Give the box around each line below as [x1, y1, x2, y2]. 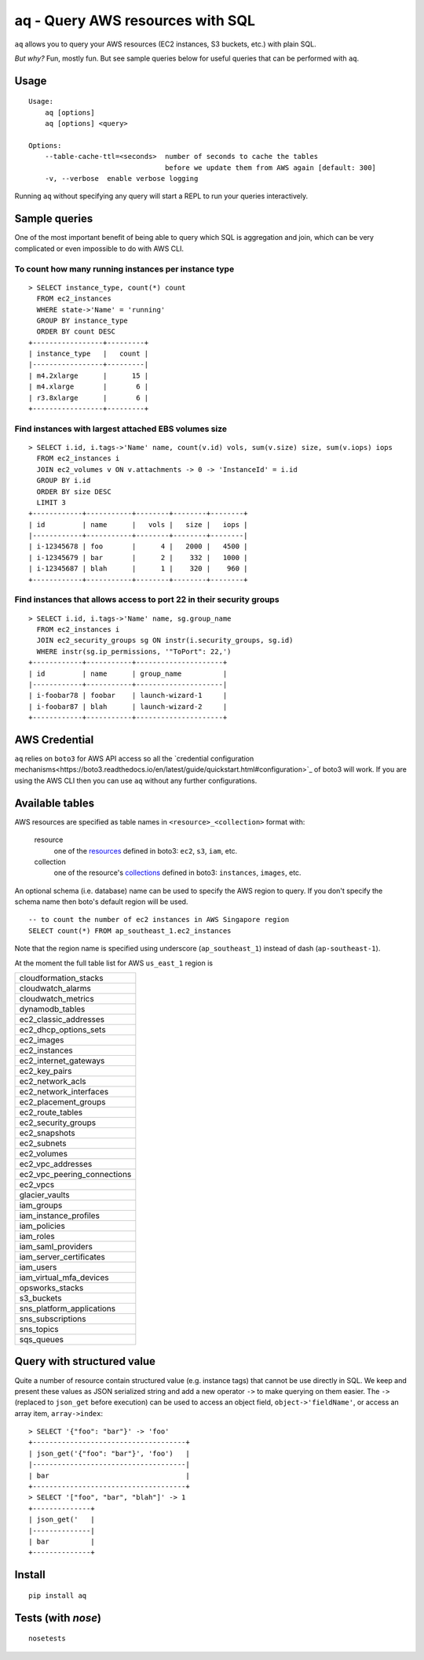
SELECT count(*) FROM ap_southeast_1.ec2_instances [28, 926, 232, 935]
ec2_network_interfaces [19, 1086, 109, 1097]
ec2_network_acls [19, 1076, 86, 1087]
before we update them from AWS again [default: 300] [165, 163, 377, 172]
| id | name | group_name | [28, 669, 228, 678]
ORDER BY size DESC [36, 487, 111, 496]
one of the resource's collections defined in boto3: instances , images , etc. [53, 868, 302, 877]
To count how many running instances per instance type [14, 264, 235, 275]
